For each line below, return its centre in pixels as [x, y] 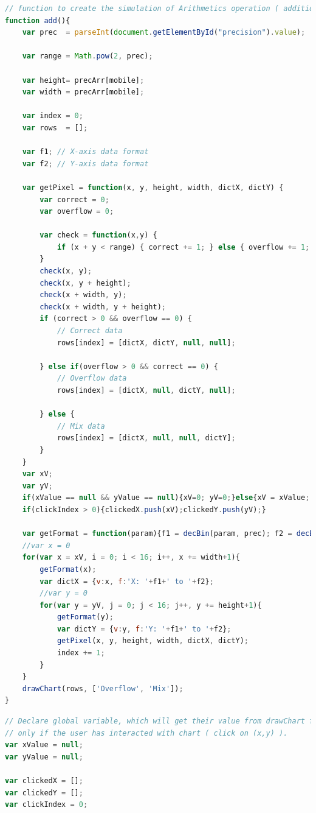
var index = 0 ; [53, 116]
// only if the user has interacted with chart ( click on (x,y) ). [146, 733]
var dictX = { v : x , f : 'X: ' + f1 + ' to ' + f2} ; [127, 581]
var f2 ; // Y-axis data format [85, 164]
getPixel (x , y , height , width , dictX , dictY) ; [153, 641]
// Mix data [81, 426]
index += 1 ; [81, 653]
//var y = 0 [64, 593]
